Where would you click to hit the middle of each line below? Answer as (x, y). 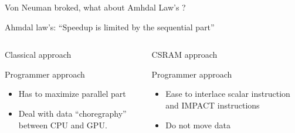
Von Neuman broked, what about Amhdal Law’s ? (95, 7)
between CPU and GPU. (63, 125)
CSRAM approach (184, 55)
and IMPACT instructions (213, 105)
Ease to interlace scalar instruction (228, 94)
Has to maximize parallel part (72, 94)
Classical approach (38, 55)
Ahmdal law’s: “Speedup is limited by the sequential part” (110, 27)
